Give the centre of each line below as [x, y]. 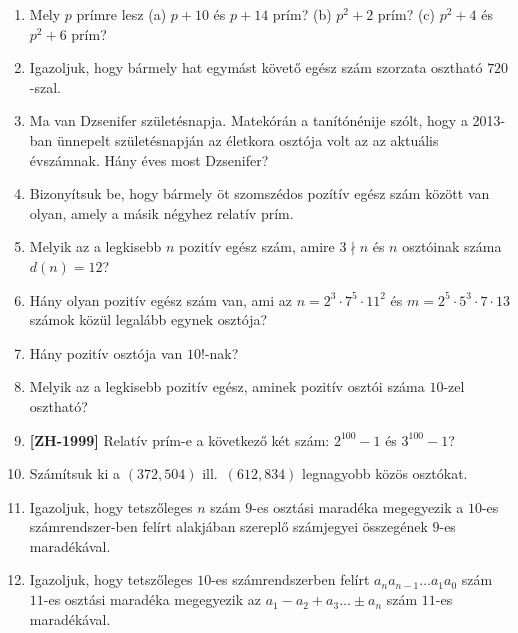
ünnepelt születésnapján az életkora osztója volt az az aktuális [248, 139]
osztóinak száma [452, 246]
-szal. [45, 86]
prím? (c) [406, 14]
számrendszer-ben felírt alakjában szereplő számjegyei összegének [228, 526]
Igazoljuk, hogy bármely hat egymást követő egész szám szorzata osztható [256, 67]
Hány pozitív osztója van [106, 352]
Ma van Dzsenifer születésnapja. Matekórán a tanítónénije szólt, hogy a [248, 120]
